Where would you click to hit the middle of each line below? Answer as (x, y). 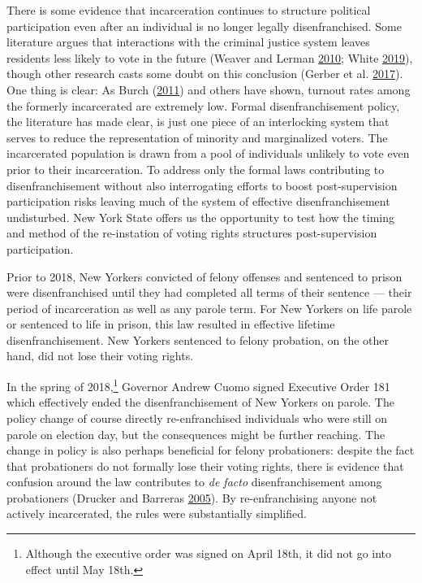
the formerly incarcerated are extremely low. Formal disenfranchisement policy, (203, 105)
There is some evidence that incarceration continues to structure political (189, 10)
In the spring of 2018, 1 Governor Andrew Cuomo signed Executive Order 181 (198, 385)
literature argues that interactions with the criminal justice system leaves (188, 42)
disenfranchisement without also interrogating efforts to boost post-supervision (202, 185)
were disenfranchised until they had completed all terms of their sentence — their (209, 292)
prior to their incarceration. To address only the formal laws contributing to (196, 169)
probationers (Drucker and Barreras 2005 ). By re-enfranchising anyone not (192, 497)
